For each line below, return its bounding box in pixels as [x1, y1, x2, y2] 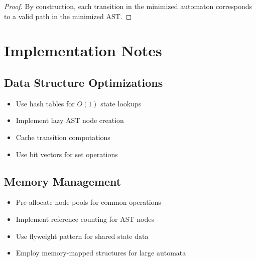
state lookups [100, 98, 142, 108]
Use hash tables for [16, 98, 75, 108]
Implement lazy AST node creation [16, 115, 124, 125]
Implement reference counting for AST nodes [16, 213, 154, 224]
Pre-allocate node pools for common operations [16, 197, 161, 207]
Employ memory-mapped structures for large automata [16, 247, 186, 258]
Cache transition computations [16, 132, 110, 142]
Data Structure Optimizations [4, 74, 163, 90]
